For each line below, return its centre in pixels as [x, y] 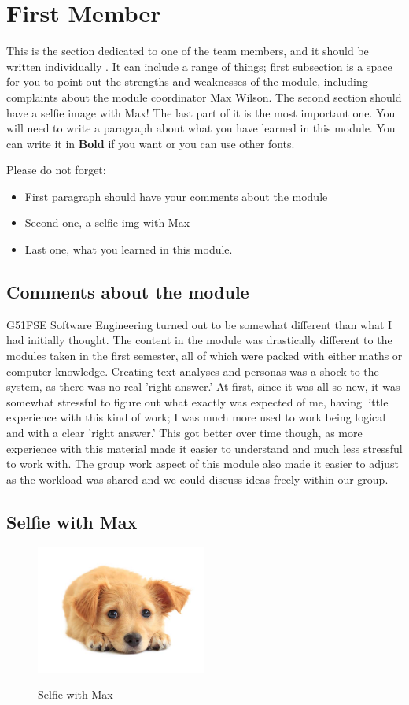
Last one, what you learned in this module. [129, 249]
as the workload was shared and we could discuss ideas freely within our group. [197, 479]
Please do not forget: [56, 170]
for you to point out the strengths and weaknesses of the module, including [187, 82]
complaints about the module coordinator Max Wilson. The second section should [204, 96]
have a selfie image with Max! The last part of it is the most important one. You [201, 112]
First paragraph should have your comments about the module [176, 196]
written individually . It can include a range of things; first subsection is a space [199, 66]
